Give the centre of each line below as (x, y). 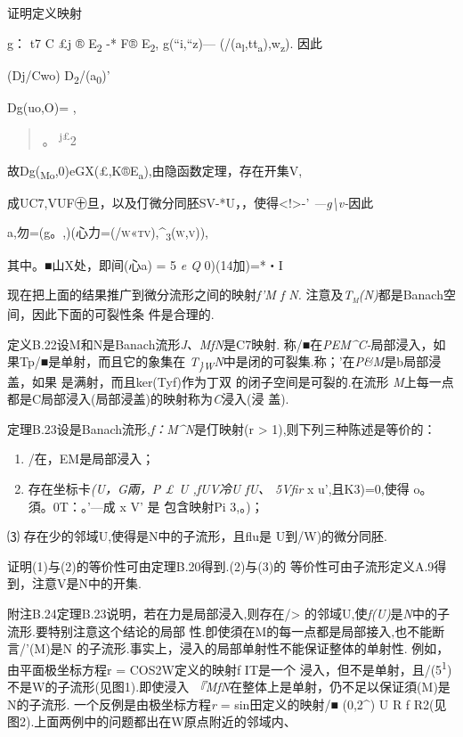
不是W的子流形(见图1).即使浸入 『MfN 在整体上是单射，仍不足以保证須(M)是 (229, 686)
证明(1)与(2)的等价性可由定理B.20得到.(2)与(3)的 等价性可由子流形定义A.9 (221, 565)
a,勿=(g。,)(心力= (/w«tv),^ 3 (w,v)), (108, 233)
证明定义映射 (45, 12)
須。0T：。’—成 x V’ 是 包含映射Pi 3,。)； (146, 506)
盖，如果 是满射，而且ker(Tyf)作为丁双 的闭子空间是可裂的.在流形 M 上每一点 (231, 381)
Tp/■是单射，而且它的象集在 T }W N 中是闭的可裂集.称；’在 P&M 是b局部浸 (230, 363)
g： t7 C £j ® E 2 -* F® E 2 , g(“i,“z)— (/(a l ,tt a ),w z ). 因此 (165, 44)
